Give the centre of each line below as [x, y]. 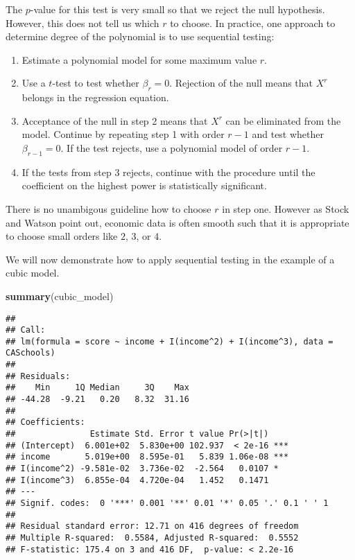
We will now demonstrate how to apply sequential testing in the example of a [170, 259]
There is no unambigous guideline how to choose [109, 208]
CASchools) [31, 353]
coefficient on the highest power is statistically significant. [144, 185]
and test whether [288, 134]
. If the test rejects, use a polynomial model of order [172, 147]
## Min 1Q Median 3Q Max [97, 388]
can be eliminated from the [283, 120]
